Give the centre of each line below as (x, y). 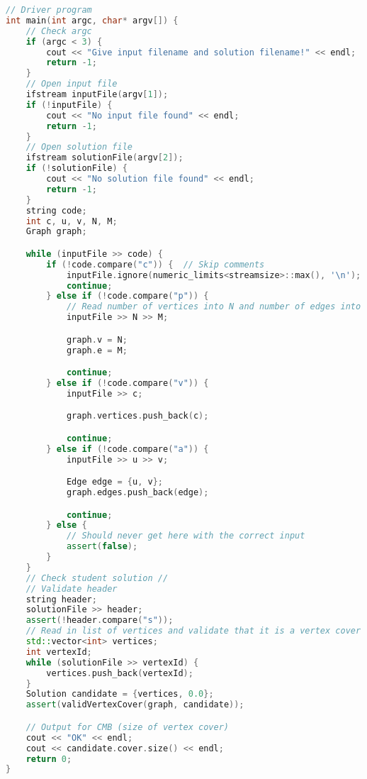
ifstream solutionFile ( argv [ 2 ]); (105, 158)
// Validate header (72, 589)
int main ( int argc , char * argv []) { (92, 20)
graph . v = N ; (97, 339)
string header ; (61, 599)
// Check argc (59, 31)
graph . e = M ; (97, 350)
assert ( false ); (102, 547)
